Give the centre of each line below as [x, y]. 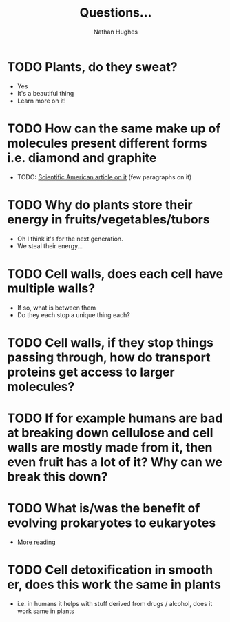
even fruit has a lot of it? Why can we [115, 462]
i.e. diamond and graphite [82, 158]
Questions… [116, 13]
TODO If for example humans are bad [115, 418]
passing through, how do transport [109, 357]
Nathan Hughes [116, 32]
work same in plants [45, 611]
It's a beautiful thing [45, 93]
